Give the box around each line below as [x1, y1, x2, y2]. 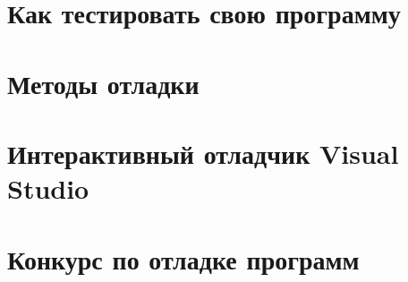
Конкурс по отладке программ [7, 240, 360, 277]
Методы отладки [7, 64, 200, 101]
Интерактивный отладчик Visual [7, 134, 399, 171]
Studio [7, 170, 89, 207]
